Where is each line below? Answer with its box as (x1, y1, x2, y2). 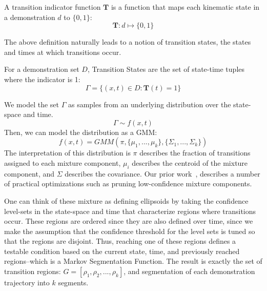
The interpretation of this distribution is (4, 147, 131, 158)
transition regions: (4, 266, 61, 277)
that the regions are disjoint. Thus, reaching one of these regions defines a (4, 236, 236, 246)
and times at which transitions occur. (4, 46, 121, 57)
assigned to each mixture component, (4, 157, 121, 168)
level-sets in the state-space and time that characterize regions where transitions (4, 205, 256, 216)
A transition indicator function (4, 2, 101, 12)
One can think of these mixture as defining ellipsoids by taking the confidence (4, 195, 249, 206)
